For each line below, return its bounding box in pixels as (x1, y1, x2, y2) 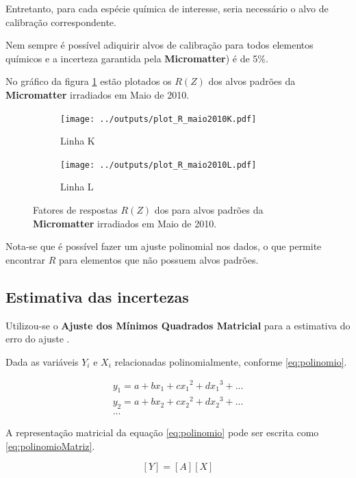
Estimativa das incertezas (5, 286, 189, 307)
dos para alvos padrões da (154, 203, 264, 217)
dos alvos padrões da (208, 74, 296, 88)
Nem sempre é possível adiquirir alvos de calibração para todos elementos (5, 38, 314, 52)
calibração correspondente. (5, 14, 116, 29)
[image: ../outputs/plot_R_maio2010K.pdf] (60, 114, 257, 124)
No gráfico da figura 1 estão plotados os (5, 74, 172, 88)
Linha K (60, 134, 95, 148)
